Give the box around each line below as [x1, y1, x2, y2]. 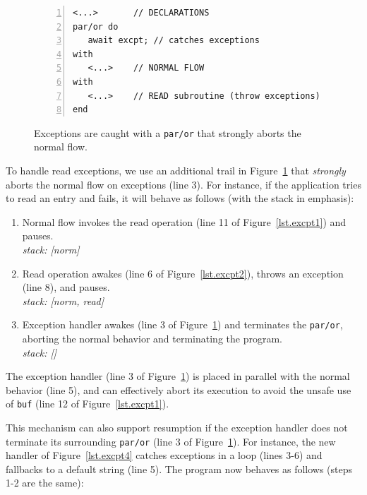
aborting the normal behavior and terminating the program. [22, 331, 282, 345]
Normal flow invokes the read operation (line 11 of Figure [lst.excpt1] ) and [22, 214, 347, 229]
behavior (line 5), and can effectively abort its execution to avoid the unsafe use [6, 382, 351, 397]
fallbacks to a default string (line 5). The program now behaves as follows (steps [6, 461, 353, 476]
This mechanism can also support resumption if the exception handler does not [6, 420, 348, 435]
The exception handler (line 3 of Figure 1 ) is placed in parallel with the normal [6, 369, 350, 383]
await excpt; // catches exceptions [88, 35, 260, 46]
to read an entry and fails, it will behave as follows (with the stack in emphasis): [6, 191, 354, 205]
